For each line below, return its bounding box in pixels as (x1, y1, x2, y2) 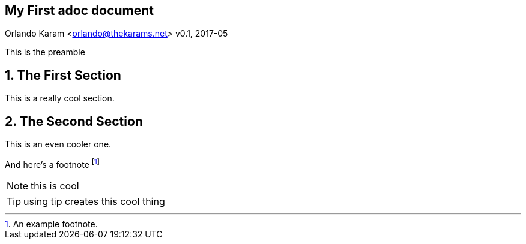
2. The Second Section (5, 113, 143, 129)
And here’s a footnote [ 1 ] (5, 158, 100, 170)
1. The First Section (5, 67, 121, 83)
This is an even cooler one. (5, 139, 112, 150)
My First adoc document (5, 3, 154, 18)
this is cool (31, 179, 79, 192)
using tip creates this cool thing (23, 195, 165, 207)
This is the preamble (5, 47, 85, 58)
